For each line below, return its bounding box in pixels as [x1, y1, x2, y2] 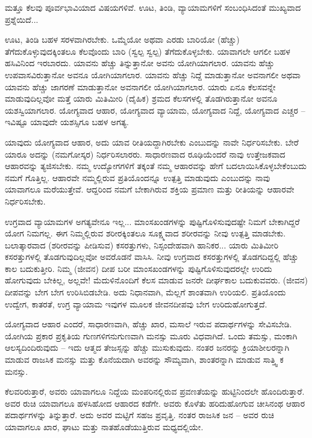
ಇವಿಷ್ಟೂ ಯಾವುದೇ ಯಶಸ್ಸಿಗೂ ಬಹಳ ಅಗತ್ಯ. [5, 116, 129, 128]
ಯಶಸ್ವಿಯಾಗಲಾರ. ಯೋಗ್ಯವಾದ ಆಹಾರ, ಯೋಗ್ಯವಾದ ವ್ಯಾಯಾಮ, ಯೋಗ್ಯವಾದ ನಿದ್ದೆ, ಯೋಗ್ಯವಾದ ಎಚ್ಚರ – [5, 103, 305, 116]
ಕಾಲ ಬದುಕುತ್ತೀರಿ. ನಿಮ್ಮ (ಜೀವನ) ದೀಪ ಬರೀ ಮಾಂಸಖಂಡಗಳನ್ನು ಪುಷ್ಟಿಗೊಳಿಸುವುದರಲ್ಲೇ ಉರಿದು [5, 262, 272, 274]
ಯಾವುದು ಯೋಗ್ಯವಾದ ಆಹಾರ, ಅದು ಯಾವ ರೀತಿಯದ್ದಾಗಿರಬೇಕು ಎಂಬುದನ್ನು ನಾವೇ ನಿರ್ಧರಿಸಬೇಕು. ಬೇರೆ [5, 135, 299, 148]
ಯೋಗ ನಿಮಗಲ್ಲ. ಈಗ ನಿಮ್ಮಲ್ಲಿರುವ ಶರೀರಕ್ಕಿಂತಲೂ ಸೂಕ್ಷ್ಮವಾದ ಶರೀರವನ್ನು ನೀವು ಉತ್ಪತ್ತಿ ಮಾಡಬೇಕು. [5, 227, 286, 239]
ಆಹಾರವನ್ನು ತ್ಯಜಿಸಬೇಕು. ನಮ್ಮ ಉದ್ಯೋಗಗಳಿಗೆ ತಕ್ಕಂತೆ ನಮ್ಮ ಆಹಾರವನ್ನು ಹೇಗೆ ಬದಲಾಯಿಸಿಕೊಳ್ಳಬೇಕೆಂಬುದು [5, 159, 307, 172]
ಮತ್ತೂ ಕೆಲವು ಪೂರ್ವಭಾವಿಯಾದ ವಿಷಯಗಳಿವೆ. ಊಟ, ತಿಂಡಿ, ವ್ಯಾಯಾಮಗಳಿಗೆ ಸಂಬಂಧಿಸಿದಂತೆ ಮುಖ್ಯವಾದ [5, 1, 301, 13]
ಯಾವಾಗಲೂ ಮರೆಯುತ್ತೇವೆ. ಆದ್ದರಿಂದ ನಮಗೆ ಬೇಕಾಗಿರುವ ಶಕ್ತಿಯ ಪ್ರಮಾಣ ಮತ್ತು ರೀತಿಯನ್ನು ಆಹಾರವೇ [5, 183, 295, 196]
